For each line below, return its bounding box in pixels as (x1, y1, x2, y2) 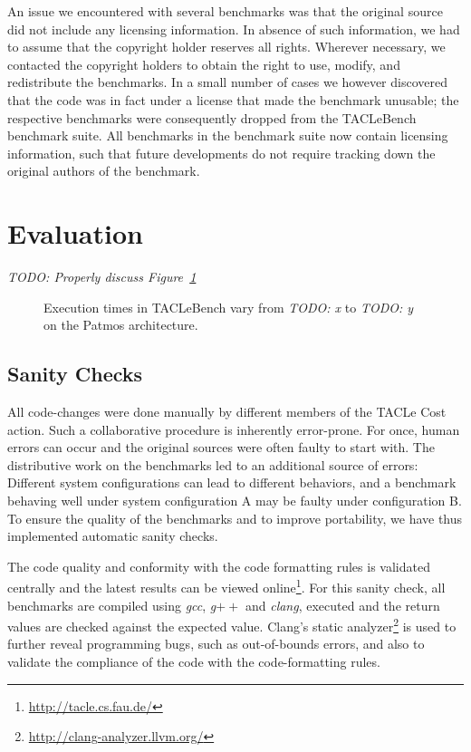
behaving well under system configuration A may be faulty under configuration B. (7, 491, 462, 510)
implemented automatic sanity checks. (7, 526, 218, 545)
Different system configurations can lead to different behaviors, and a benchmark (7, 473, 457, 492)
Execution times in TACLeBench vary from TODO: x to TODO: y (43, 297, 414, 316)
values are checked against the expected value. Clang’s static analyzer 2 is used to (7, 614, 457, 635)
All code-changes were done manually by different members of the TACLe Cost (7, 402, 447, 421)
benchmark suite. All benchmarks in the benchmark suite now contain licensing (7, 126, 448, 145)
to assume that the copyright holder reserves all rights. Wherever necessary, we (7, 37, 446, 56)
